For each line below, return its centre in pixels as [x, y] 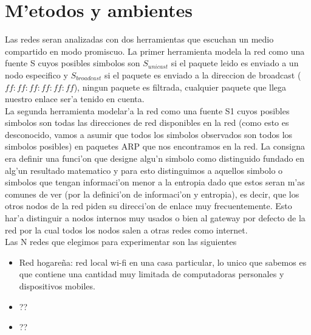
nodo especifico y [36, 74]
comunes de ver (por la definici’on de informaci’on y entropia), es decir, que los [152, 194]
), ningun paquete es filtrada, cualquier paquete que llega [180, 87]
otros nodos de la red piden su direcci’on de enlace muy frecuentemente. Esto [149, 206]
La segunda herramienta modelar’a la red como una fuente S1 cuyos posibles [147, 110]
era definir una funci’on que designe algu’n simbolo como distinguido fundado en [155, 158]
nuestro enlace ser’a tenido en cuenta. [75, 99]
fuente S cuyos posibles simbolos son [73, 63]
